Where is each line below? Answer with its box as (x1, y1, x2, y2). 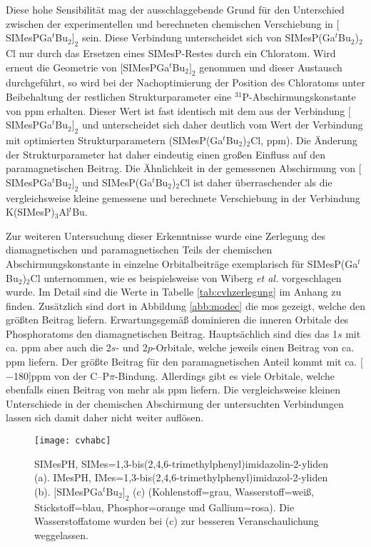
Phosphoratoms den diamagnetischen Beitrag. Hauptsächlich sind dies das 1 (6, 326, 337, 341)
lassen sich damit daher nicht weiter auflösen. (6, 410, 204, 425)
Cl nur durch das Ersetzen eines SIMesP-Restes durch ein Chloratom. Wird (6, 45, 336, 60)
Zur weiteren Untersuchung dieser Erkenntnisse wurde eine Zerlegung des (6, 228, 326, 243)
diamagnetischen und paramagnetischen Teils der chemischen (6, 242, 273, 257)
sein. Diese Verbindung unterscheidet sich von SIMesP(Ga (81, 30, 335, 45)
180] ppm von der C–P (13, 368, 109, 383)
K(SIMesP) (6, 204, 55, 219)
